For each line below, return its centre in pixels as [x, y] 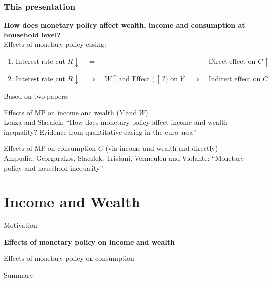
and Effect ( [136, 79]
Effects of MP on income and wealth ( [62, 112]
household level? [32, 34]
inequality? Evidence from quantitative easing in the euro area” [100, 131]
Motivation [21, 225]
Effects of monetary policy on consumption [69, 258]
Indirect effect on [234, 79]
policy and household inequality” [54, 167]
